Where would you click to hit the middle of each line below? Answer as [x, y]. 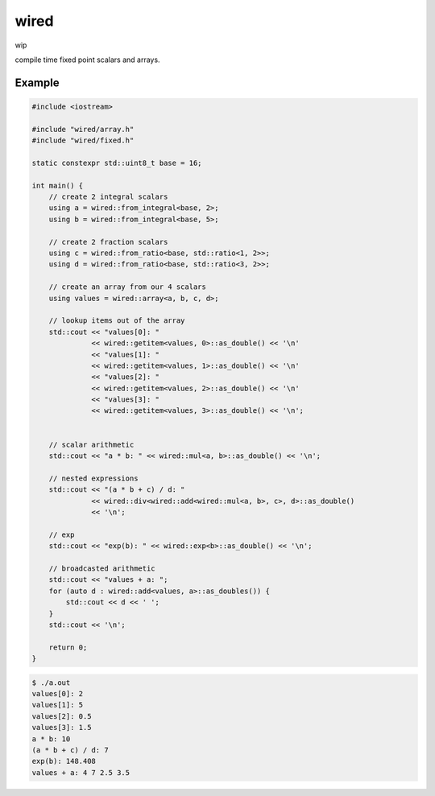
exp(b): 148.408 [64, 761]
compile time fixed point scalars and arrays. [87, 60]
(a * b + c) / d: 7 [70, 750]
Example [37, 82]
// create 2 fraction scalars [108, 242]
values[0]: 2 [58, 694]
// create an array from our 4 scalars [128, 287]
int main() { [58, 186]
